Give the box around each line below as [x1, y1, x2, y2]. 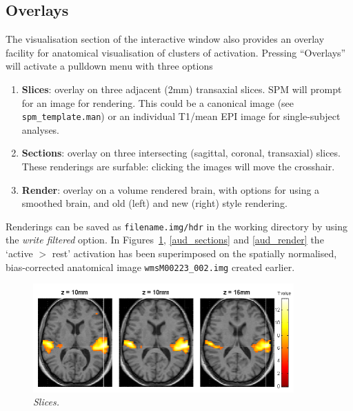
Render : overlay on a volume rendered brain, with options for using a [21, 182, 320, 197]
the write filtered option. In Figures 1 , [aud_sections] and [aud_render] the [6, 232, 324, 247]
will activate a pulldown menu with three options [6, 59, 213, 73]
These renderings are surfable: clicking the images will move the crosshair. [21, 159, 335, 174]
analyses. [21, 122, 60, 137]
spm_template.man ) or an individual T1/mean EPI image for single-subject [21, 109, 341, 123]
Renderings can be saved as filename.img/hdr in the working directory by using [6, 219, 347, 233]
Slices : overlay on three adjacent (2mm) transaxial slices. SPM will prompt [21, 81, 342, 96]
